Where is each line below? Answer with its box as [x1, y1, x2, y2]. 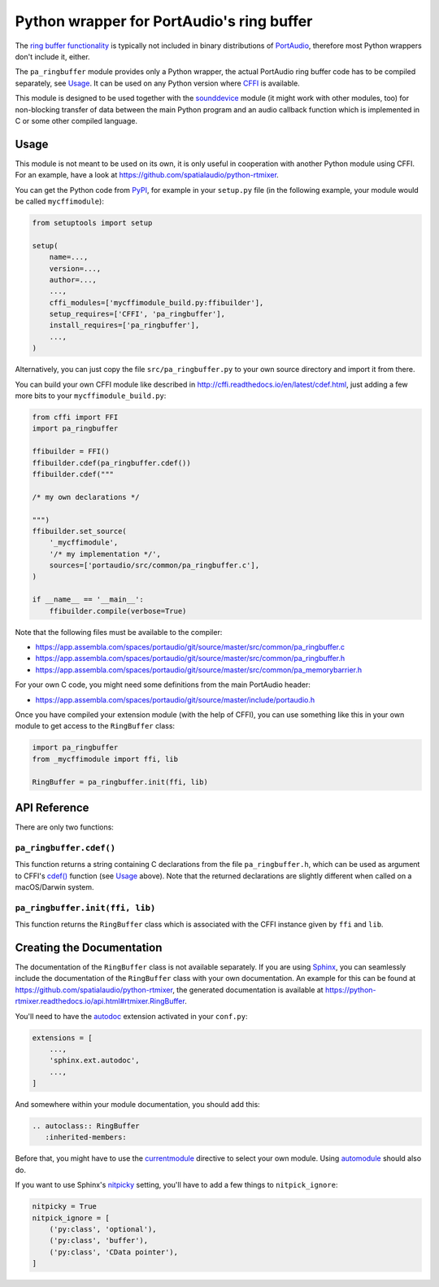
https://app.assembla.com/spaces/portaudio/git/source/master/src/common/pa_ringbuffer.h [35, 654, 346, 663]
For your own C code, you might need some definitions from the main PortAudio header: [15, 680, 311, 689]
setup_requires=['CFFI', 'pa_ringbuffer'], [49, 309, 225, 319]
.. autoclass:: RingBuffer [32, 1122, 140, 1131]
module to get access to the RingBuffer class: [15, 721, 175, 731]
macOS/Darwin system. [15, 882, 94, 891]
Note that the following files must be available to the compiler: [15, 627, 223, 637]
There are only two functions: [15, 822, 114, 832]
